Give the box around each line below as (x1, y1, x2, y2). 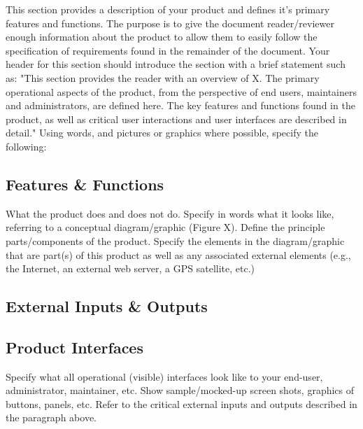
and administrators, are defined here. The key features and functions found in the (6, 98, 355, 113)
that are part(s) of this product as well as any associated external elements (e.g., (6, 247, 351, 262)
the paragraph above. (6, 410, 97, 425)
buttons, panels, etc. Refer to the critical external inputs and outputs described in (6, 396, 357, 411)
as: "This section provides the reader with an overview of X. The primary (6, 70, 320, 85)
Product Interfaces (6, 336, 143, 358)
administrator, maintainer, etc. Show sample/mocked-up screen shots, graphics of (6, 383, 355, 398)
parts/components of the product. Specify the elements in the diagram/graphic (6, 233, 345, 248)
